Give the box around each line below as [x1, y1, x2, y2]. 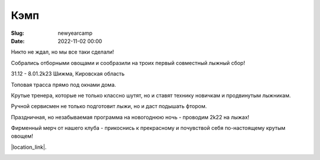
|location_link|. [11, 143, 47, 151]
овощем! [11, 133, 34, 140]
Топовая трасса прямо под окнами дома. [11, 81, 117, 88]
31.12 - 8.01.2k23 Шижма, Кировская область [11, 70, 125, 77]
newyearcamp [57, 30, 93, 37]
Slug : [11, 30, 25, 37]
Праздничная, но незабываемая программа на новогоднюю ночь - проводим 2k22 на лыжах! [11, 113, 249, 120]
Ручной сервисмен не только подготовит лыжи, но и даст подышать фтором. [11, 103, 207, 110]
